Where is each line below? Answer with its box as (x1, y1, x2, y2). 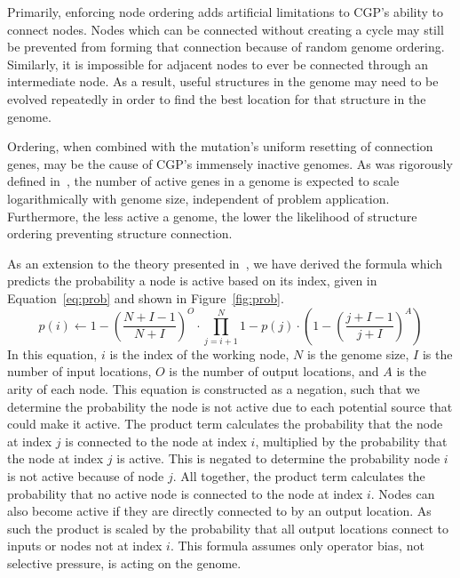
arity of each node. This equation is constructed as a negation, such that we (7, 380, 420, 398)
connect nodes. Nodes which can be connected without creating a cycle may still (7, 20, 444, 38)
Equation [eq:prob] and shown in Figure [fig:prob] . (7, 288, 284, 307)
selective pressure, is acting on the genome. (7, 553, 242, 572)
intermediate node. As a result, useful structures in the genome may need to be (7, 72, 439, 91)
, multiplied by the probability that (255, 431, 448, 450)
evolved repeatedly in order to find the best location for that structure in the (7, 89, 426, 108)
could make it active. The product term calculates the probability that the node (7, 414, 443, 433)
